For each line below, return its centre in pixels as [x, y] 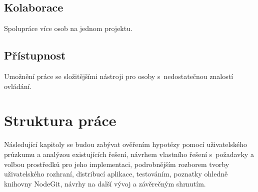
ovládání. [18, 86]
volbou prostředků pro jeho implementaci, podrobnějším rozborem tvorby [117, 164]
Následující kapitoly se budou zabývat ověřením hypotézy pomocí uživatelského [125, 144]
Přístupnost [35, 55]
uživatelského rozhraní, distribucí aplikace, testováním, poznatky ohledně [116, 174]
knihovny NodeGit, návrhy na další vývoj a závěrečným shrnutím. [105, 183]
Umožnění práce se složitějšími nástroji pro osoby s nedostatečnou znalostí [119, 76]
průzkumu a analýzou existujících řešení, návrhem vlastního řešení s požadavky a [129, 154]
